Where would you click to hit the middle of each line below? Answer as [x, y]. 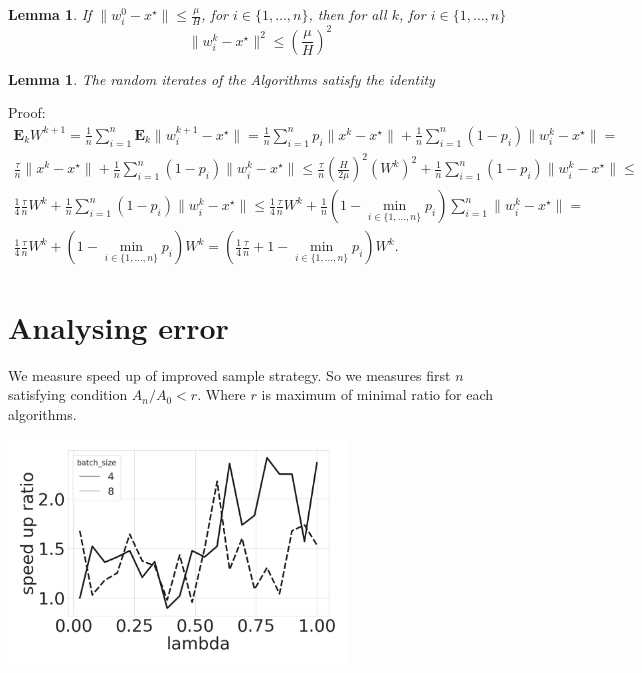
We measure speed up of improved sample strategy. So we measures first [229, 374]
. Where [221, 394]
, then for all [347, 14]
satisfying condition [68, 394]
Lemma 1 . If [50, 14]
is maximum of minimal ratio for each [377, 394]
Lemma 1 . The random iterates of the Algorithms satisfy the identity [221, 78]
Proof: [27, 112]
